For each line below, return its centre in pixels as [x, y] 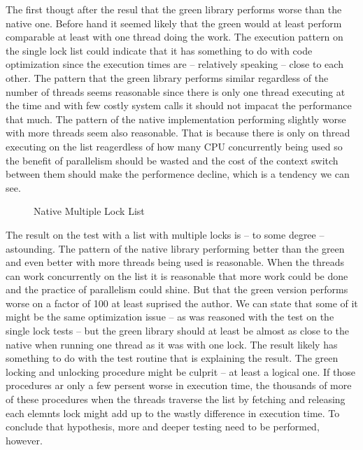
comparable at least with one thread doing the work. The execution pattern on [175, 37]
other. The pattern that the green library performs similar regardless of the [167, 77]
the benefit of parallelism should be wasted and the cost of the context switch [172, 160]
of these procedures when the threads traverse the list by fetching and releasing [176, 399]
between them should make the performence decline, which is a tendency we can [178, 174]
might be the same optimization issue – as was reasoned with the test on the [170, 317]
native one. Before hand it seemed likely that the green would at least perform [174, 23]
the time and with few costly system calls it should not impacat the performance [179, 105]
